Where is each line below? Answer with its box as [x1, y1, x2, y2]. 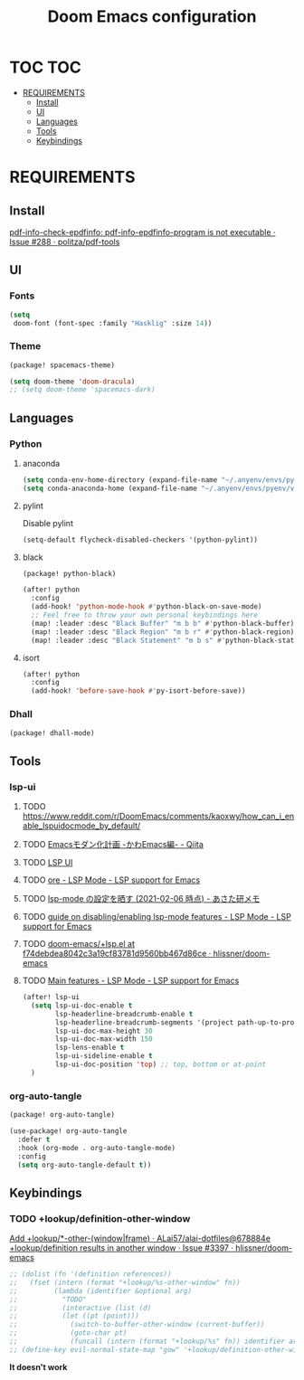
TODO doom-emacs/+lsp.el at [22, 939, 136, 950]
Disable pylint [22, 517, 74, 528]
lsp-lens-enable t [55, 1043, 125, 1053]
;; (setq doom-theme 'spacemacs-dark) [9, 385, 156, 394]
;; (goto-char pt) [9, 1328, 128, 1337]
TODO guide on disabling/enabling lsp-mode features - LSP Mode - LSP [22, 912, 291, 922]
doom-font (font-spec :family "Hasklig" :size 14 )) [13, 318, 213, 327]
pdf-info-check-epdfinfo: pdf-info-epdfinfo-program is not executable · [9, 226, 276, 237]
